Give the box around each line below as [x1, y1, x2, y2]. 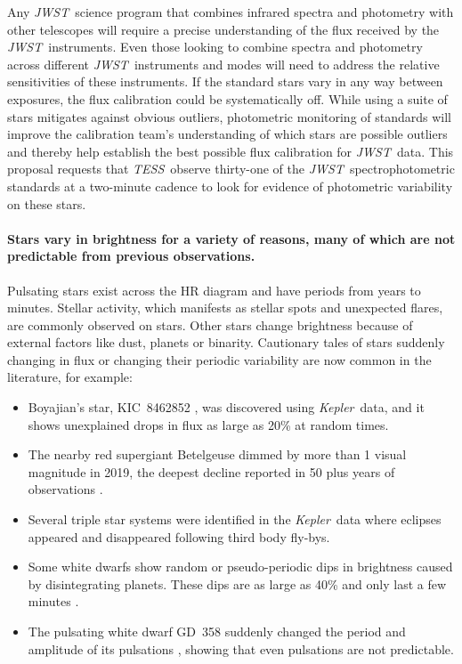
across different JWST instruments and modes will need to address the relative [7, 54, 440, 73]
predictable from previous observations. [7, 247, 255, 265]
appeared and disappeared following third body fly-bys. [28, 527, 330, 546]
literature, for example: [7, 368, 133, 386]
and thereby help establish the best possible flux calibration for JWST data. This [7, 142, 454, 160]
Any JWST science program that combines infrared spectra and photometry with [7, 3, 454, 20]
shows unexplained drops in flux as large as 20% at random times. [28, 415, 389, 433]
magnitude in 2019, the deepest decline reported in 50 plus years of [28, 462, 395, 481]
